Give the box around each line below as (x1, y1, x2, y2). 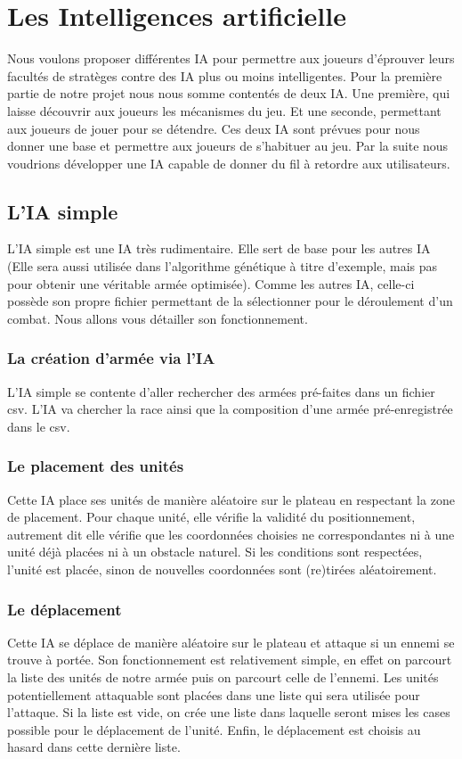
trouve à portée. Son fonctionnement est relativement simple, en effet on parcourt (7, 650, 452, 669)
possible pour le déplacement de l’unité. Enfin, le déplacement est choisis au (7, 720, 421, 738)
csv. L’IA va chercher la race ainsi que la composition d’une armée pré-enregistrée (7, 400, 453, 418)
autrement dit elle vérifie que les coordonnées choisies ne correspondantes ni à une (7, 524, 455, 543)
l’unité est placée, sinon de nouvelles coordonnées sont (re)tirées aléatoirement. (7, 560, 437, 579)
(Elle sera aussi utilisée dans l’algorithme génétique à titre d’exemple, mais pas (7, 257, 438, 276)
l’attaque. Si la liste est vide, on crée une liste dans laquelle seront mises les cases (7, 703, 450, 722)
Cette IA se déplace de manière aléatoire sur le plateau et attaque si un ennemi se (7, 632, 455, 651)
